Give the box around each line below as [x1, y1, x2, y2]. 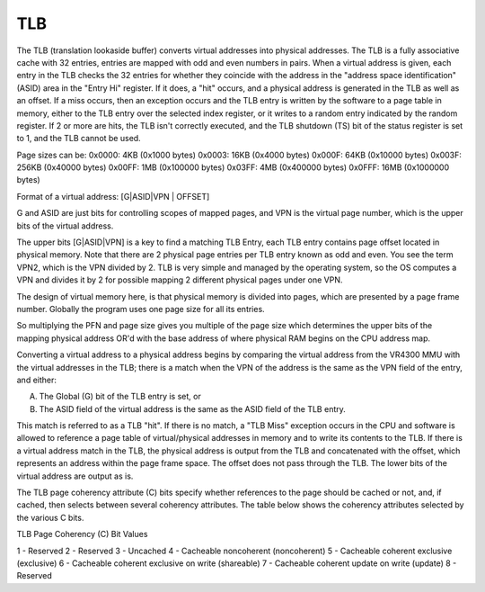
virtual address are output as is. [16, 471, 134, 481]
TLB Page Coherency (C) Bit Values [16, 529, 148, 540]
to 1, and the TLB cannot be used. [16, 133, 141, 144]
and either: [16, 374, 57, 385]
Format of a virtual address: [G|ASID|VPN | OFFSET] [16, 191, 210, 202]
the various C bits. [16, 512, 84, 523]
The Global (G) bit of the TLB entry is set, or [39, 391, 201, 402]
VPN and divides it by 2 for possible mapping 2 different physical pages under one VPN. [16, 274, 343, 285]
